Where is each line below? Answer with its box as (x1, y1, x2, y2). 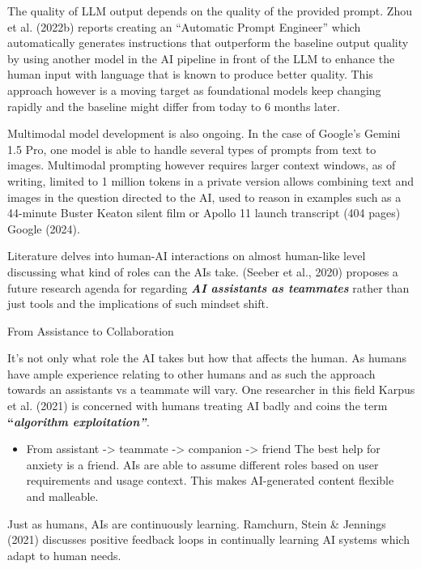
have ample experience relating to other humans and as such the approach (7, 365, 376, 382)
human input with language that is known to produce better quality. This (7, 66, 373, 83)
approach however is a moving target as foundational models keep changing (7, 81, 381, 98)
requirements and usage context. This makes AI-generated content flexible (26, 472, 394, 489)
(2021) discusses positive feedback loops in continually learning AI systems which (7, 531, 410, 548)
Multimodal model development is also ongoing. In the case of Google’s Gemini (7, 125, 401, 142)
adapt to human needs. (7, 546, 121, 563)
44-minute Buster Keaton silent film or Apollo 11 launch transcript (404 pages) (7, 204, 401, 221)
